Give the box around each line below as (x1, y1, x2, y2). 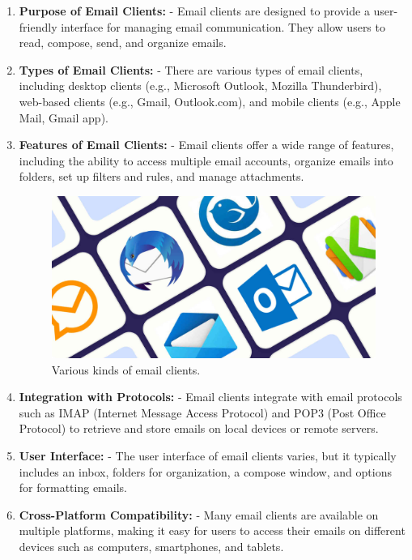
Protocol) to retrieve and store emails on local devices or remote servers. (19, 420, 379, 437)
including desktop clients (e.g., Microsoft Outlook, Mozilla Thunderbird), (19, 77, 382, 94)
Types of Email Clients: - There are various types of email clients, (19, 61, 363, 78)
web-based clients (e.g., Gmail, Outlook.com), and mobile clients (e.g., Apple (19, 92, 401, 109)
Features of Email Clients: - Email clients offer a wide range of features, (19, 136, 394, 153)
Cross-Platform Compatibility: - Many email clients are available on (19, 506, 379, 523)
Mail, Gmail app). (19, 109, 108, 126)
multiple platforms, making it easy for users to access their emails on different (19, 522, 406, 539)
